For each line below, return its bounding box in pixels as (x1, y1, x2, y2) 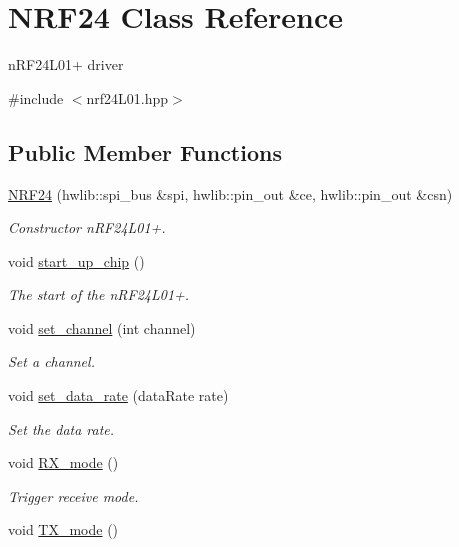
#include (8, 87, 64, 108)
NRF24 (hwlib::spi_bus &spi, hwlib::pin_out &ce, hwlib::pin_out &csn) (8, 183, 453, 204)
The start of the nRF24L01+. (8, 284, 190, 305)
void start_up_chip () (8, 250, 145, 271)
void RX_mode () (8, 452, 119, 473)
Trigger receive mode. (8, 485, 139, 506)
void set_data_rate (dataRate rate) (8, 385, 229, 406)
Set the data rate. (8, 418, 115, 439)
